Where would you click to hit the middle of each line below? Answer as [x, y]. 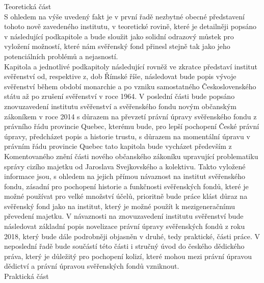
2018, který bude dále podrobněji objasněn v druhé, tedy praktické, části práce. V [132, 236]
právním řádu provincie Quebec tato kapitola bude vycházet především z [118, 146]
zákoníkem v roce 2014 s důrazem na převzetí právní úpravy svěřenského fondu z [130, 116]
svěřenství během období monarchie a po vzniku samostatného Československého [130, 86]
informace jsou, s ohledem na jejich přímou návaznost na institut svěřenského [125, 176]
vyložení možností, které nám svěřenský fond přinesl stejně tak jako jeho [117, 46]
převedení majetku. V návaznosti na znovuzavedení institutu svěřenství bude [124, 216]
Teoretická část [28, 6]
